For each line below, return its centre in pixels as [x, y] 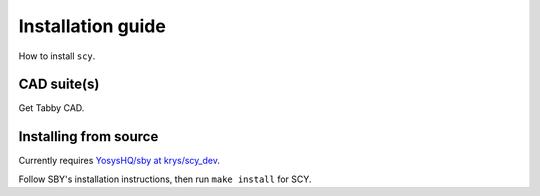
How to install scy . [57, 56]
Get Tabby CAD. [51, 108]
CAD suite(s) [59, 84]
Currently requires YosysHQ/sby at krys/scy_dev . [119, 161]
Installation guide [92, 26]
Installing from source [88, 136]
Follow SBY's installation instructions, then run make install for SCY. [165, 179]
